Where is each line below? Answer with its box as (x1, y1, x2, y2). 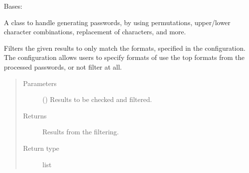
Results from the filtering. (42, 127, 119, 137)
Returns (23, 110, 47, 120)
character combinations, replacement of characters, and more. (4, 27, 186, 37)
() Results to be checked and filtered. (42, 94, 152, 104)
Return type (23, 143, 59, 153)
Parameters (23, 78, 57, 88)
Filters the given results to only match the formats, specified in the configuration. (4, 43, 246, 53)
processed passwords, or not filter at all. (4, 61, 122, 72)
